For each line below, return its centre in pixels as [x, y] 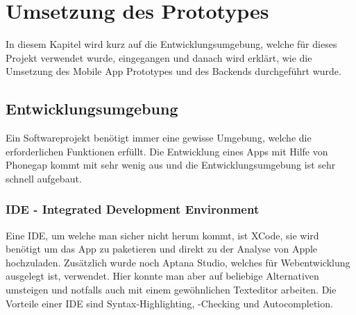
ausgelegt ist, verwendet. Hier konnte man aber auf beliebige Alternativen [162, 276]
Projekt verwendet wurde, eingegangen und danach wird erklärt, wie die [159, 57]
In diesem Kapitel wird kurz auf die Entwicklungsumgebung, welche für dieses [171, 44]
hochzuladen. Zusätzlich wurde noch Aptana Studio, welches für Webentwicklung [178, 262]
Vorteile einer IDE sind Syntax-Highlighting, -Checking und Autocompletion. [169, 303]
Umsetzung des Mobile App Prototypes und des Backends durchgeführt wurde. [173, 71]
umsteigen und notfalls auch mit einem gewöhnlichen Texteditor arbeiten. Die [171, 290]
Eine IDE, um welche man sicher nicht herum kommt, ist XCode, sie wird [162, 235]
